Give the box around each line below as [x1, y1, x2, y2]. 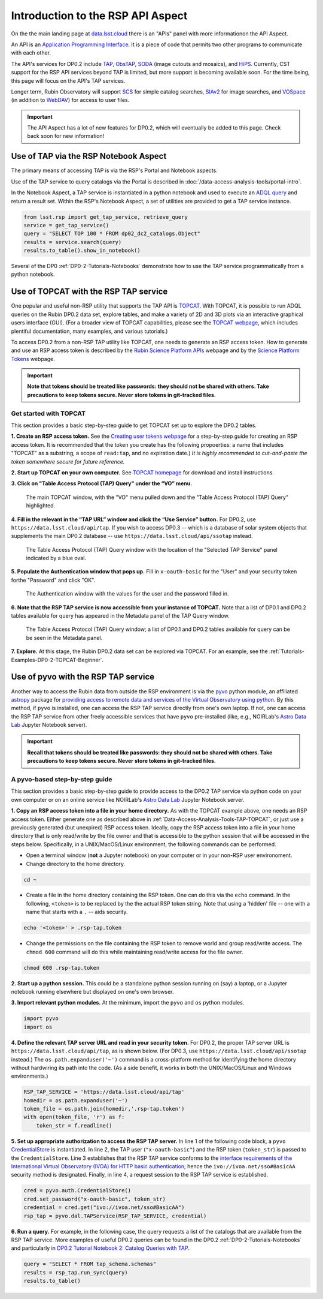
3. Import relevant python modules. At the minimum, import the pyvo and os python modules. [11, 999, 245, 1006]
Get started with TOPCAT [11, 409, 86, 417]
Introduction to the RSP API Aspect [11, 9, 188, 22]
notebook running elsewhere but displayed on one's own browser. [11, 988, 174, 995]
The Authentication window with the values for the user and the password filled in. [26, 590, 230, 597]
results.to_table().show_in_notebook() [23, 247, 141, 254]
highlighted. [26, 502, 56, 509]
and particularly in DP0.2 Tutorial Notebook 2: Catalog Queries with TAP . [11, 1244, 190, 1252]
